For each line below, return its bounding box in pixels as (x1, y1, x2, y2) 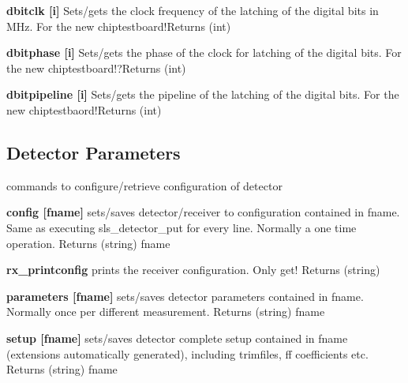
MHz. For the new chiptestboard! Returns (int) (6, 17, 231, 34)
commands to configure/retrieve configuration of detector (6, 177, 283, 193)
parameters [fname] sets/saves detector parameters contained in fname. (6, 287, 364, 304)
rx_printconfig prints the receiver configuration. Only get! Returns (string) (6, 261, 380, 278)
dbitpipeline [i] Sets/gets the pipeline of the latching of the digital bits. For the (6, 86, 399, 103)
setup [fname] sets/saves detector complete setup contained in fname (6, 329, 348, 346)
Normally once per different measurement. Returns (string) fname (6, 303, 325, 320)
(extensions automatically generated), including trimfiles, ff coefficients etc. (6, 345, 369, 362)
